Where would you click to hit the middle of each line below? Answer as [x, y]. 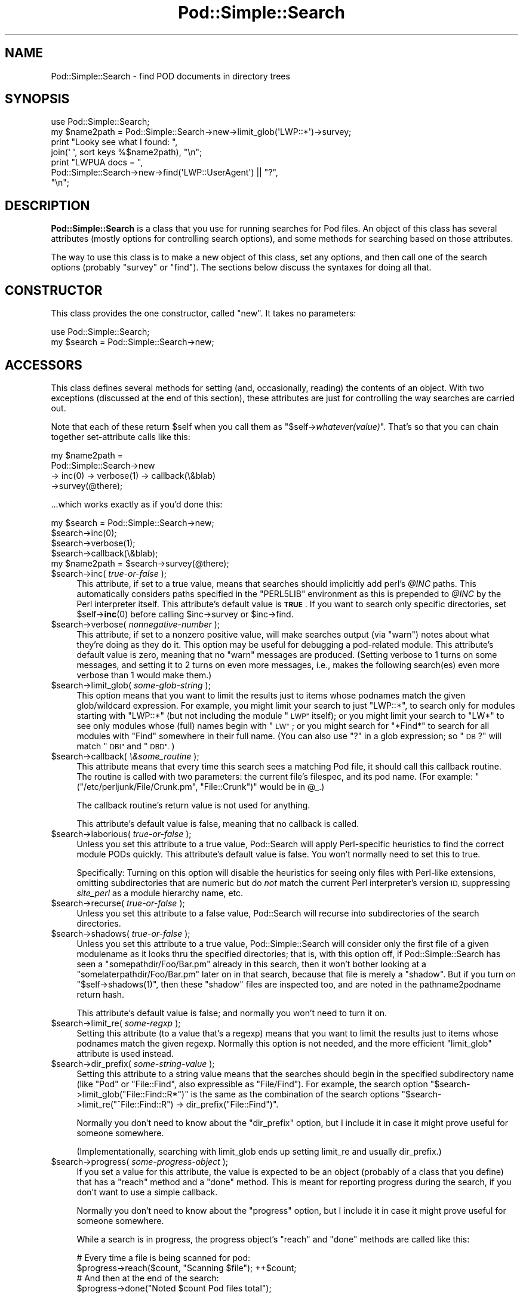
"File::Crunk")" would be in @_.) [262, 786]
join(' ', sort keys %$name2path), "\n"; [127, 152]
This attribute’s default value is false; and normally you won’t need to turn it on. [232, 1013]
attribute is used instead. [125, 1053]
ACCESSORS [44, 365]
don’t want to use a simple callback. [147, 1192]
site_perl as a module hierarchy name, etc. [160, 893]
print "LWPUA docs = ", [97, 162]
